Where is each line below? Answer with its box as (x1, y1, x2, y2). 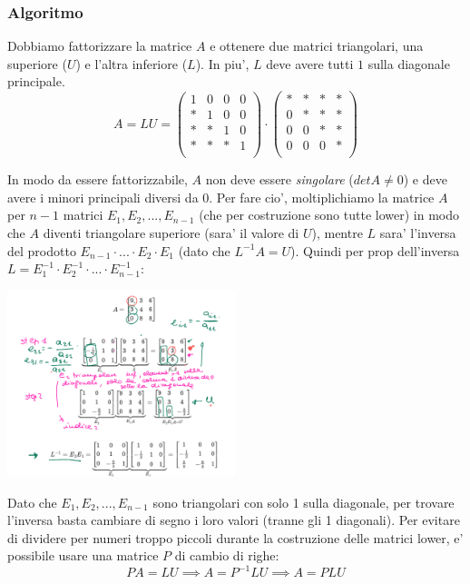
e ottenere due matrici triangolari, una (210, 36, 424, 55)
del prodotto (7, 241, 76, 260)
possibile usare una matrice (7, 546, 159, 565)
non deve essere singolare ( (205, 170, 354, 189)
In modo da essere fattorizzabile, (7, 170, 188, 189)
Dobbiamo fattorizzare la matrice (7, 36, 192, 55)
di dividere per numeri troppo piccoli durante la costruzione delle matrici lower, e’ (7, 528, 464, 547)
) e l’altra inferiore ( (75, 54, 188, 73)
